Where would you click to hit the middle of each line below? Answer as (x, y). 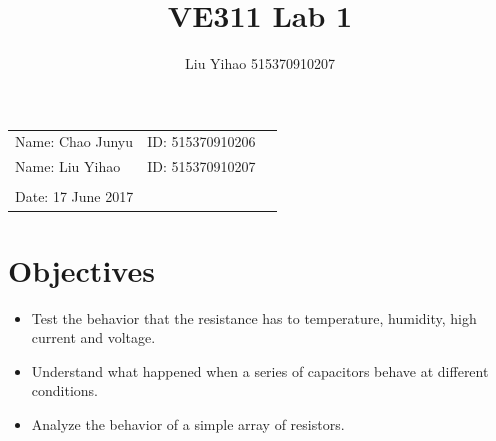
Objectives (81, 269)
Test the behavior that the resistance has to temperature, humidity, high (254, 317)
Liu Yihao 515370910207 (260, 63)
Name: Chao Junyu (74, 141)
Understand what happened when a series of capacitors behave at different (260, 370)
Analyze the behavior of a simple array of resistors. (188, 424)
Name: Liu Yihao (68, 166)
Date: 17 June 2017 (74, 196)
